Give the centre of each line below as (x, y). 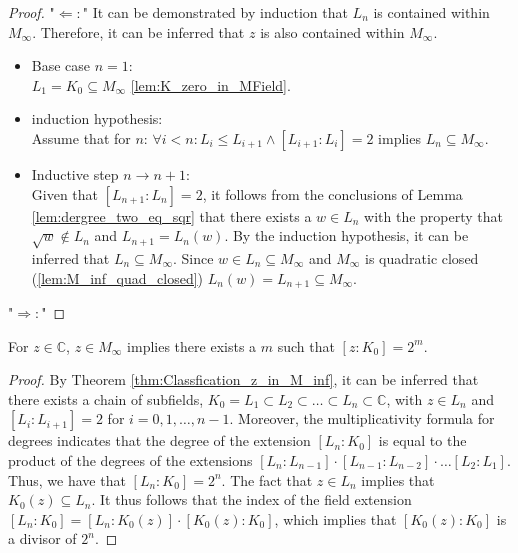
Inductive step (75, 173)
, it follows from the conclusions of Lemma (332, 193)
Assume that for (81, 137)
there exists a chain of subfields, (106, 398)
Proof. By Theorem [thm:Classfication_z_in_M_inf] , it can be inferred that (243, 379)
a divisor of (42, 538)
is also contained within (332, 31)
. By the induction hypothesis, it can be (346, 235)
